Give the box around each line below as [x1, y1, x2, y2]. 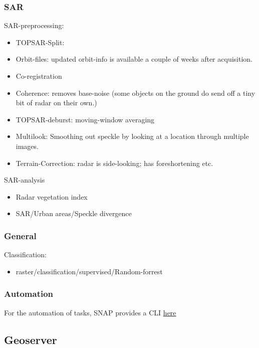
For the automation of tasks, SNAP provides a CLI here [4, 307, 176, 317]
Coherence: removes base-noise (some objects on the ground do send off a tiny [16, 87, 255, 98]
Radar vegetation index [16, 191, 88, 202]
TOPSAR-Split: [16, 37, 65, 47]
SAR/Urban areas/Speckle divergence [16, 208, 132, 219]
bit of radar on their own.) [16, 97, 97, 108]
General [4, 229, 37, 242]
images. [16, 140, 39, 151]
